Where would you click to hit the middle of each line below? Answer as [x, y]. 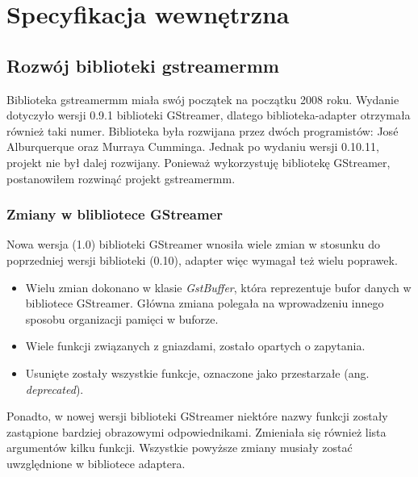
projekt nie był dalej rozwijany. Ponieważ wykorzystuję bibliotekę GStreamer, [199, 162]
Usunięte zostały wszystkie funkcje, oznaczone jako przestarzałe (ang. [197, 372]
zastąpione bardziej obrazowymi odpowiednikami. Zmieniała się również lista [196, 431]
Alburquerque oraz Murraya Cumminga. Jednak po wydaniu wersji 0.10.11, [193, 146]
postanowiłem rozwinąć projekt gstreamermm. [121, 178]
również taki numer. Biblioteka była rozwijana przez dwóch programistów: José [203, 130]
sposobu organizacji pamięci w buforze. [122, 318]
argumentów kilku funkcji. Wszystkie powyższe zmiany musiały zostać [180, 448]
